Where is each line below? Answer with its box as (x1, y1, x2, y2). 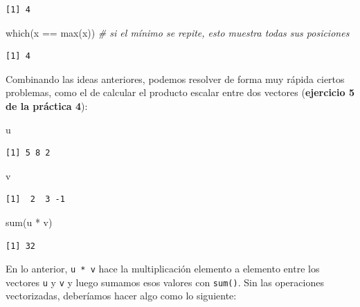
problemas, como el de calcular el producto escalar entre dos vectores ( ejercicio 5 (6, 85, 354, 100)
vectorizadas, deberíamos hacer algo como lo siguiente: (6, 288, 237, 303)
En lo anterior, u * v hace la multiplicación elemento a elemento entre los (6, 261, 320, 276)
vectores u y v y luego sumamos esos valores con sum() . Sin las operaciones (6, 275, 324, 289)
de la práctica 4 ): (6, 98, 88, 113)
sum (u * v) (6, 214, 53, 229)
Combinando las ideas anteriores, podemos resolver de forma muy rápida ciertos (6, 71, 345, 86)
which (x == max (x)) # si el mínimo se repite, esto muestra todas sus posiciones (6, 25, 350, 39)
